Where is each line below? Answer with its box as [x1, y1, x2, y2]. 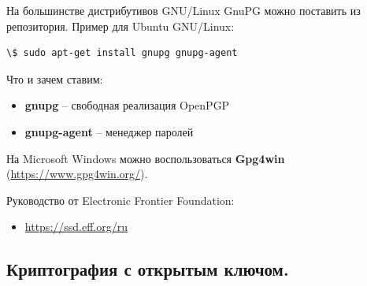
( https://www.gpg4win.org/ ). [6, 165, 148, 182]
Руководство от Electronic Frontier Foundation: [6, 191, 235, 208]
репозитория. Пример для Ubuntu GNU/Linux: [6, 17, 235, 34]
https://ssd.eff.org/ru [24, 218, 128, 235]
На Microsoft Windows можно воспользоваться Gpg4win [6, 150, 285, 166]
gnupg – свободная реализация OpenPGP [24, 97, 230, 113]
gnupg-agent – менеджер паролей [24, 123, 194, 139]
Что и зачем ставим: [6, 70, 103, 87]
